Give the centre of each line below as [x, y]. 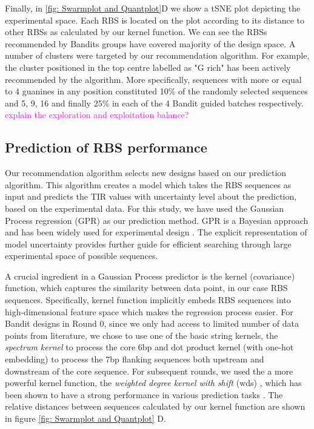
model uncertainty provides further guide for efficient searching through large [148, 244]
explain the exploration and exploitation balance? [97, 115]
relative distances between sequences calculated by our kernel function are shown [155, 406]
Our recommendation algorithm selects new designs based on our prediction [146, 173]
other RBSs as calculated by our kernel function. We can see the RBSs [136, 32]
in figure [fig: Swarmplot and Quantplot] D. [85, 418]
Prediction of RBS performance [106, 147]
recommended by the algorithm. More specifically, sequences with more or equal [153, 79]
